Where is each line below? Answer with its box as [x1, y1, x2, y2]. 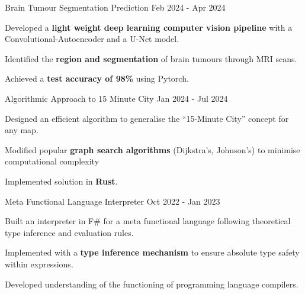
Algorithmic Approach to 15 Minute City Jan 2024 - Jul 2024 [5, 92, 228, 104]
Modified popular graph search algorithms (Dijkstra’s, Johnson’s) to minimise [5, 143, 300, 156]
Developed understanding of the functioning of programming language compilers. [5, 277, 298, 290]
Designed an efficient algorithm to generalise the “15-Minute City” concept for [5, 112, 289, 124]
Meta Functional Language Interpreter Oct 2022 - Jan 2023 [5, 195, 220, 207]
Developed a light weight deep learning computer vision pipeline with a [5, 21, 293, 33]
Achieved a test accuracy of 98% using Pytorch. [5, 72, 189, 85]
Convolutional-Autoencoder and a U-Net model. [5, 33, 179, 45]
